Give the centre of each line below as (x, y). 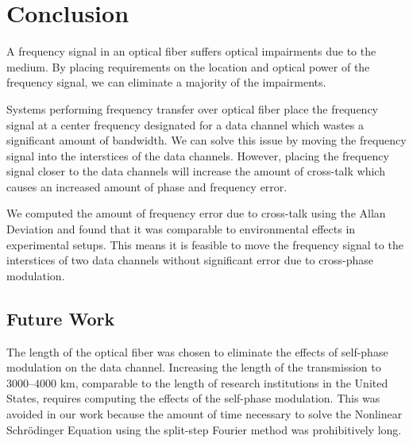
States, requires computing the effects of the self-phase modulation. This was (193, 398)
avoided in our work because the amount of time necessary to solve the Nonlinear (205, 414)
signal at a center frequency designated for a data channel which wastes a (185, 124)
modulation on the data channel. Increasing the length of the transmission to (194, 367)
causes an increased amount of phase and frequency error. (147, 186)
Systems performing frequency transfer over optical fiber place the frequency (193, 108)
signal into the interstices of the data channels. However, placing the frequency (198, 155)
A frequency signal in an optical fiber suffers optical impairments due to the (191, 51)
